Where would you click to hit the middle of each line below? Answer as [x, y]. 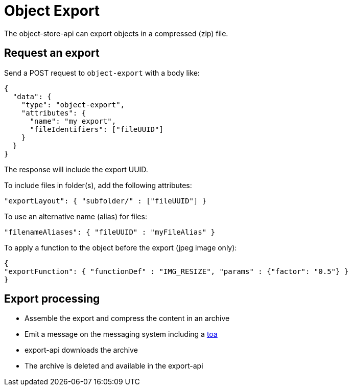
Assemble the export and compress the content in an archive [127, 318]
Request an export [52, 53]
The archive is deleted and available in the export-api [114, 366]
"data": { [32, 96]
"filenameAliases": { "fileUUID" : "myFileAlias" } [110, 232]
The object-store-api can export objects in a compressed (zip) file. [116, 33]
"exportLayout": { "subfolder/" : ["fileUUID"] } [105, 201]
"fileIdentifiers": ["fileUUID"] [97, 129]
